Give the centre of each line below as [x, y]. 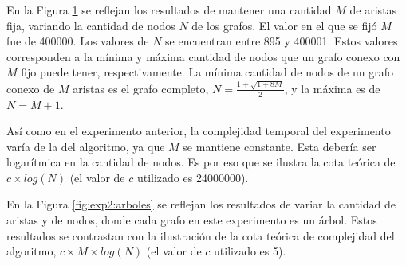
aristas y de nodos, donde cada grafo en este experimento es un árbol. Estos [192, 220]
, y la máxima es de [332, 88]
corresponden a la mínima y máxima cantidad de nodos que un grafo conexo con [203, 56]
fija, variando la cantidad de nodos [91, 25]
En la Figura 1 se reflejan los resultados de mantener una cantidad [169, 10]
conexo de [31, 88]
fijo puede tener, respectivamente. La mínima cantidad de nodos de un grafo [207, 72]
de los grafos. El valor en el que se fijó [284, 25]
